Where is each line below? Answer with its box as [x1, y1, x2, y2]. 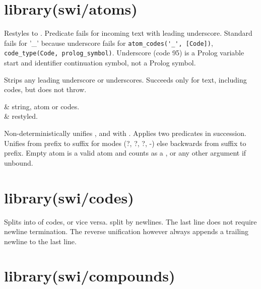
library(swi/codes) [4, 187, 134, 207]
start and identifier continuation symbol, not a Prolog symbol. [4, 57, 196, 68]
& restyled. [4, 111, 38, 121]
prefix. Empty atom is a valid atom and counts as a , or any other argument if [4, 148, 246, 158]
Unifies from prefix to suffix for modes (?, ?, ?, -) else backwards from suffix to [4, 137, 246, 148]
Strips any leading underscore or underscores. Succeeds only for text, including [4, 74, 247, 85]
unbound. [4, 157, 33, 168]
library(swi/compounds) [4, 265, 175, 286]
